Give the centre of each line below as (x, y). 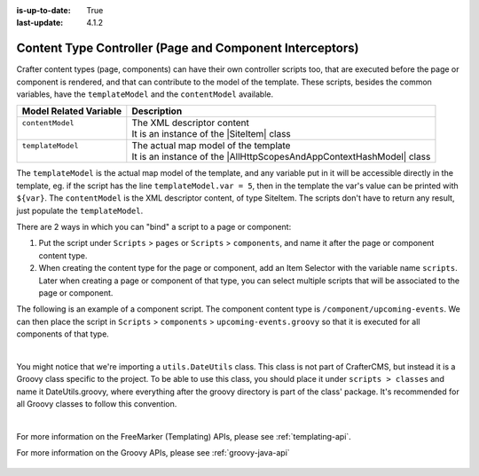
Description (157, 111)
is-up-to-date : (43, 10)
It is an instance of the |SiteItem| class (212, 134)
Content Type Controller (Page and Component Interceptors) (188, 48)
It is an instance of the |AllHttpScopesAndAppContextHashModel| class (281, 157)
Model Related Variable (72, 111)
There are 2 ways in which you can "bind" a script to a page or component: (154, 227)
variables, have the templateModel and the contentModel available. (145, 94)
